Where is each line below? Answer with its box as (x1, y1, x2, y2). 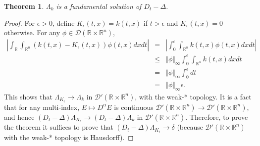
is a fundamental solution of (56, 1, 142, 11)
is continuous (114, 101, 154, 112)
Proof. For (4, 17, 35, 28)
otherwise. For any (4, 27, 60, 38)
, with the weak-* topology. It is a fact (135, 91, 252, 101)
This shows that (4, 91, 52, 101)
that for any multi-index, (4, 101, 80, 112)
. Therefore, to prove (185, 111, 248, 122)
